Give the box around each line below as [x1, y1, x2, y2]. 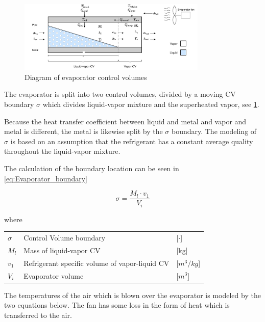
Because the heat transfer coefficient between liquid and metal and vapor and [4, 116, 247, 126]
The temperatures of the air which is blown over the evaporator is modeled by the [4, 289, 261, 300]
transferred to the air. [4, 309, 72, 320]
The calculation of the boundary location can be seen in [4, 163, 179, 173]
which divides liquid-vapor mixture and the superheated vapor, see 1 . [42, 98, 259, 109]
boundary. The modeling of [171, 126, 257, 137]
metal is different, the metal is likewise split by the [4, 126, 163, 137]
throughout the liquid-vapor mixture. [4, 146, 121, 156]
